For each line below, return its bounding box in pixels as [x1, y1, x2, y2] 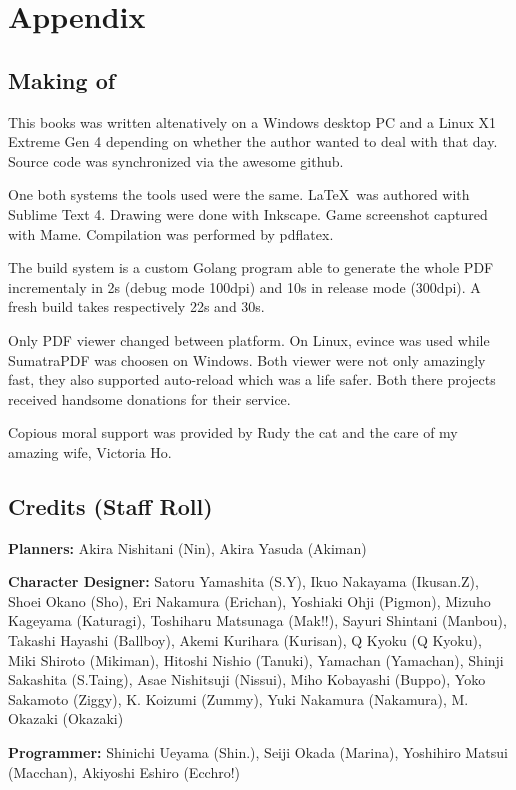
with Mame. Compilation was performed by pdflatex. [8, 223, 334, 244]
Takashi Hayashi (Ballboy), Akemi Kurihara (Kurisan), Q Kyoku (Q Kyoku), [8, 630, 482, 651]
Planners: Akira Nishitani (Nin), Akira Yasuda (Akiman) [8, 537, 367, 558]
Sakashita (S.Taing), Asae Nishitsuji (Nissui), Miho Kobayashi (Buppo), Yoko [8, 669, 486, 690]
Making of [8, 64, 116, 95]
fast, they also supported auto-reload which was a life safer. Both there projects [8, 369, 496, 390]
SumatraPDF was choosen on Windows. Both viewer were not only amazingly [8, 349, 486, 370]
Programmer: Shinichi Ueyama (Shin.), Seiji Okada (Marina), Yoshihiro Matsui [8, 742, 508, 763]
